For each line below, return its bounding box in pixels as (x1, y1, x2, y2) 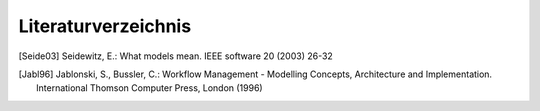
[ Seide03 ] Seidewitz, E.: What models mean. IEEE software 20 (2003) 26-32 (18, 50, 334, 62)
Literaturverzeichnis (18, 15, 192, 37)
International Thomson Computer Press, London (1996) (36, 82, 264, 94)
